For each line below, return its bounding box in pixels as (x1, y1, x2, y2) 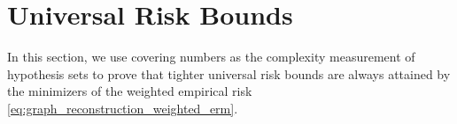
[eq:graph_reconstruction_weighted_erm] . (7, 98, 238, 117)
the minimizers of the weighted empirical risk (7, 82, 252, 100)
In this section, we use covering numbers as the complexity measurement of (7, 47, 415, 66)
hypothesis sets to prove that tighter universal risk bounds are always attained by (7, 64, 451, 83)
